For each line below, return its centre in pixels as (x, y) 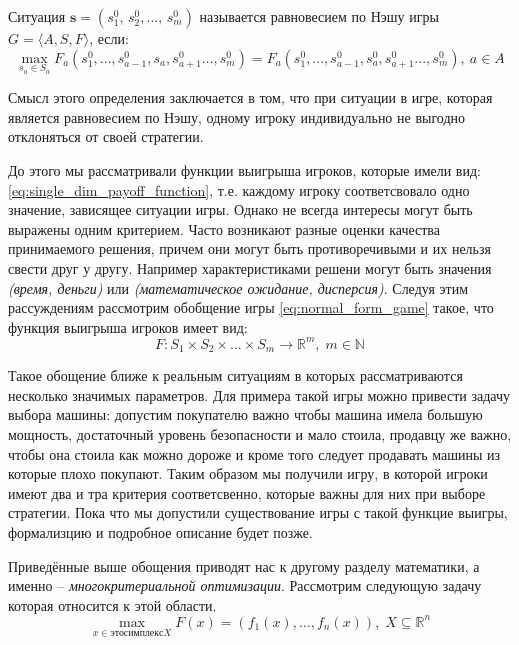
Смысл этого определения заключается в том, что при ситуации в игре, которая (250, 97)
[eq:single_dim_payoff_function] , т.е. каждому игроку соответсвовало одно (239, 189)
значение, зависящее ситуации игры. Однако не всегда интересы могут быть (240, 209)
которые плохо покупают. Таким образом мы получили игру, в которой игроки (248, 473)
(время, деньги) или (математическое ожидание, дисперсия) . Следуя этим (238, 287)
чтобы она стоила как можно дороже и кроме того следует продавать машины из (254, 453)
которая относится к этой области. (112, 604)
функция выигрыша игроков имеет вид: (128, 326)
